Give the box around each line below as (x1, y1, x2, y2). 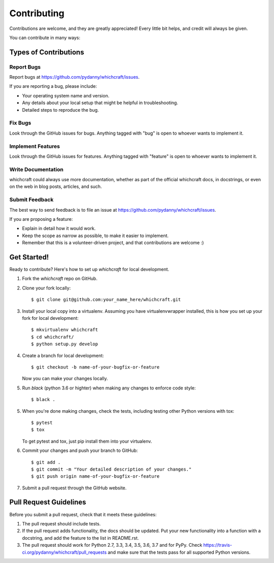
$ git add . (31, 459, 61, 465)
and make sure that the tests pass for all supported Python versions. (108, 549, 251, 555)
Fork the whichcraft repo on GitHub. (22, 276, 97, 282)
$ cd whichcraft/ (31, 334, 74, 340)
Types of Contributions (9, 48, 84, 56)
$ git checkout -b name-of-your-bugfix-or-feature (31, 364, 160, 370)
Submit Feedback (9, 196, 54, 203)
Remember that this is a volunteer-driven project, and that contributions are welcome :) (22, 240, 204, 246)
